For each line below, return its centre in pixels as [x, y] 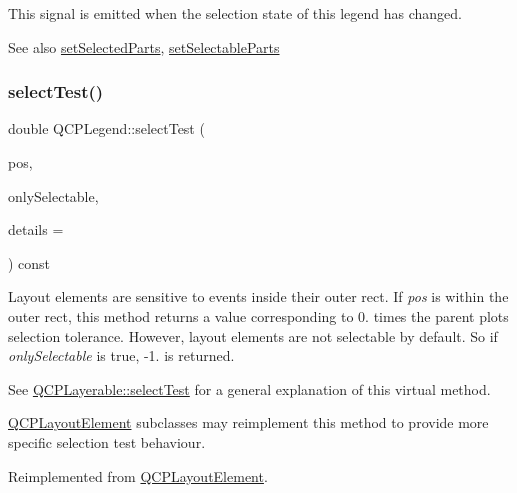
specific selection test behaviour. [107, 441]
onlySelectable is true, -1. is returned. [121, 355]
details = [36, 229]
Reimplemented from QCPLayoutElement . [138, 475]
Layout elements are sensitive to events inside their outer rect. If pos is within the [258, 296]
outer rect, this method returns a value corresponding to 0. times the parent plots [258, 315]
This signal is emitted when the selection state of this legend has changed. [235, 13]
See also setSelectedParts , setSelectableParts [144, 46]
